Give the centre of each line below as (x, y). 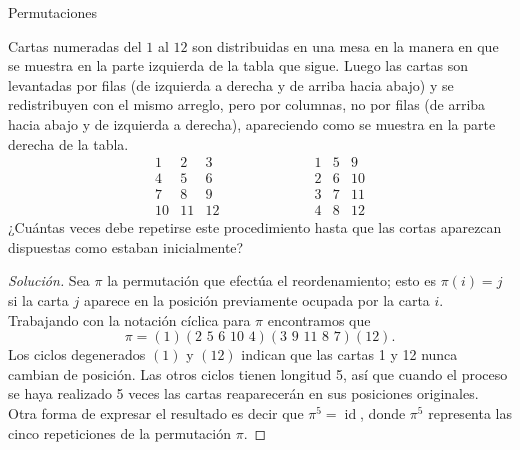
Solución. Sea (49, 280)
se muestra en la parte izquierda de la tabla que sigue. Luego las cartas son (238, 65)
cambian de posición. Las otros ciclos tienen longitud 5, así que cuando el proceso (258, 373)
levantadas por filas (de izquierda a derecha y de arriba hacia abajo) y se (231, 84)
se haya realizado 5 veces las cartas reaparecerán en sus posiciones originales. (243, 393)
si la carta (38, 300)
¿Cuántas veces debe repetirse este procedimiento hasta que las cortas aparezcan (255, 227)
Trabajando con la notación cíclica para (129, 319)
